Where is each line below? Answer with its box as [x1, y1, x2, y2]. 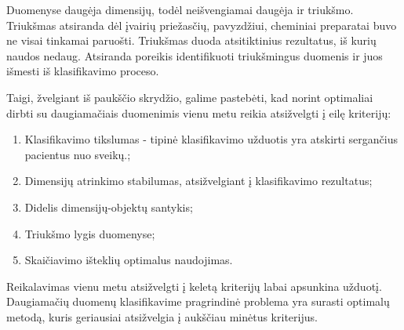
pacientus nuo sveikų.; [24, 146, 131, 162]
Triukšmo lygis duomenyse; [24, 225, 155, 241]
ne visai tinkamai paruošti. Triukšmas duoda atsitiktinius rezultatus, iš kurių [6, 32, 377, 49]
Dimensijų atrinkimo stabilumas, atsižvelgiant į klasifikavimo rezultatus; [24, 172, 373, 189]
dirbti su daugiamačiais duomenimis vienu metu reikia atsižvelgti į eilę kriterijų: [6, 104, 391, 121]
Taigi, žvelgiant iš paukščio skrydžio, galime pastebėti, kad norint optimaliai [6, 89, 373, 105]
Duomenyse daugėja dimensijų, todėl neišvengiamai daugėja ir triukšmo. [6, 2, 354, 17]
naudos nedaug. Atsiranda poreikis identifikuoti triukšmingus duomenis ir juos [6, 47, 383, 63]
